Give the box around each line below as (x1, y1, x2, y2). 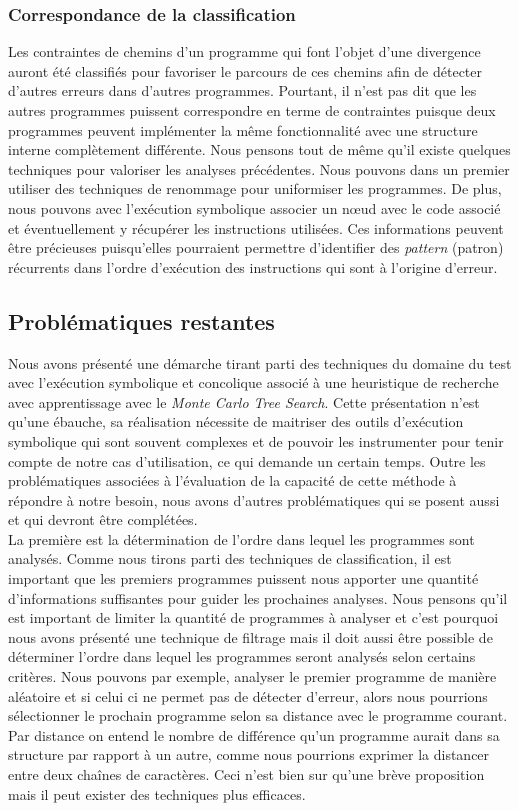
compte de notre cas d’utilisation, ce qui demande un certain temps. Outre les (8, 450, 486, 471)
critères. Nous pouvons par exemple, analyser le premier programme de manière (8, 666, 497, 687)
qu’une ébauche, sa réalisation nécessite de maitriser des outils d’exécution (8, 411, 464, 432)
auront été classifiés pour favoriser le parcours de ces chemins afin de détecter (8, 60, 483, 81)
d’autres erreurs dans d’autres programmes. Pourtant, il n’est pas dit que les (8, 80, 477, 101)
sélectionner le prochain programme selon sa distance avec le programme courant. (8, 705, 508, 726)
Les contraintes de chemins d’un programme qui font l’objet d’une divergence (8, 41, 481, 62)
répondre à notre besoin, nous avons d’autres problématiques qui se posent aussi (8, 489, 500, 510)
